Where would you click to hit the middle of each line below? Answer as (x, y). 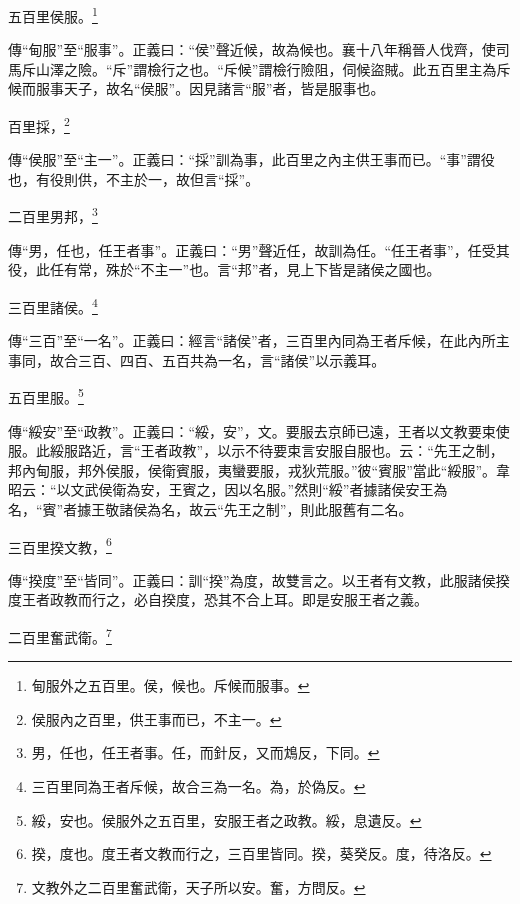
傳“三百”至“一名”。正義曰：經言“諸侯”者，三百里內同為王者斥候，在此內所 (252, 340)
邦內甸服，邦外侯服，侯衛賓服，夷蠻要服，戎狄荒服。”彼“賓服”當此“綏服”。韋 (259, 469)
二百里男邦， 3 (53, 215)
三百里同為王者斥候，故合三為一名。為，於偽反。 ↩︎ (198, 786)
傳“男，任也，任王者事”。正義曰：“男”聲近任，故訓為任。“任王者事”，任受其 (259, 249)
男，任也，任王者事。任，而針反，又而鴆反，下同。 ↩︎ (205, 752)
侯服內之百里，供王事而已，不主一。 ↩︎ (156, 718)
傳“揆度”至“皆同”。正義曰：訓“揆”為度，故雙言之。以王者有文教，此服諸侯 (252, 579)
